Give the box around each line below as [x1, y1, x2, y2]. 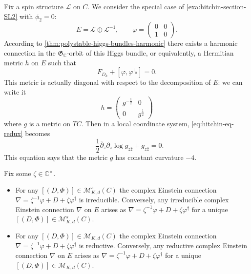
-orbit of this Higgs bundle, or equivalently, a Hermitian [66, 47, 234, 58]
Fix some [4, 168, 31, 178]
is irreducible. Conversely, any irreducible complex [79, 195, 229, 205]
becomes [25, 128, 50, 138]
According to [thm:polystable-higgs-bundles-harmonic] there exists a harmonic [4, 38, 238, 48]
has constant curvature [115, 152, 184, 162]
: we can [218, 77, 243, 87]
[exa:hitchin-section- [186, 1, 247, 11]
